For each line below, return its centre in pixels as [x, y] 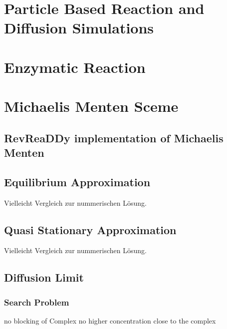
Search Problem [37, 302]
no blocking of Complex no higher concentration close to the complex [110, 321]
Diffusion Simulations [79, 28]
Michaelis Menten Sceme [91, 106]
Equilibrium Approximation [77, 181]
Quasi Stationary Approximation [90, 229]
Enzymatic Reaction [75, 67]
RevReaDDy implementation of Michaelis [114, 138]
